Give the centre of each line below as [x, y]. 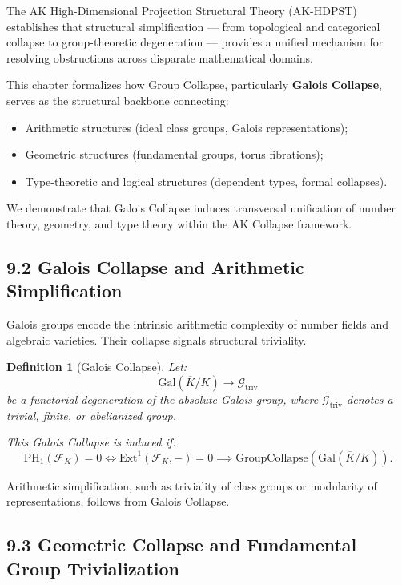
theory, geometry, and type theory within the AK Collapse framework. [179, 223]
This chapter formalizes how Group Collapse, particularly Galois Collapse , [194, 85]
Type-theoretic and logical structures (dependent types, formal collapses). [206, 181]
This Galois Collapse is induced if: [91, 442]
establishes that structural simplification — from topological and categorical [193, 26]
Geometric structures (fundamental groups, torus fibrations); [174, 154]
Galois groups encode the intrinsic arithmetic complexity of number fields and [197, 324]
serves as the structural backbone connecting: [118, 100]
